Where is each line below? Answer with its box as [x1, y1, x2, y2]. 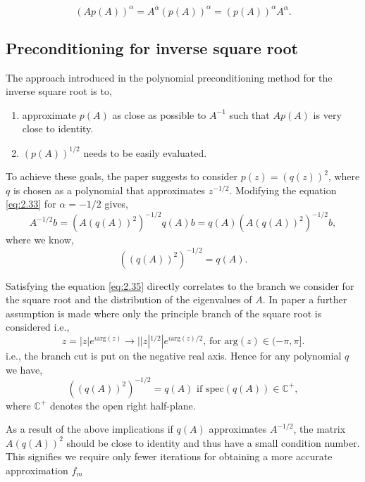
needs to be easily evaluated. [83, 145, 207, 160]
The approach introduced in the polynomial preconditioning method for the [6, 70, 333, 84]
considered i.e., [6, 319, 70, 334]
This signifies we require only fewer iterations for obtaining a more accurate [6, 449, 333, 464]
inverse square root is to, [6, 84, 112, 99]
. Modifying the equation [229, 182, 337, 197]
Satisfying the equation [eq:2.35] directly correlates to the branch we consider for [6, 278, 354, 293]
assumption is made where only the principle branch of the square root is [6, 305, 322, 320]
